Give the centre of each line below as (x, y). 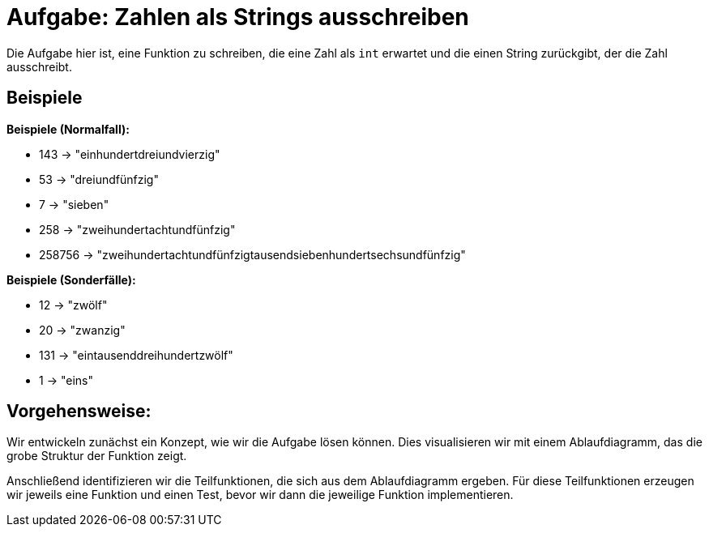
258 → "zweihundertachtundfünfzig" (137, 229)
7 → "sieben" (74, 204)
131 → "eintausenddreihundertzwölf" (136, 355)
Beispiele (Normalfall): (68, 129)
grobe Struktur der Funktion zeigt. (97, 456)
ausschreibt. (39, 66)
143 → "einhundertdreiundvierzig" (130, 154)
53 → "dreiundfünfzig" (99, 179)
